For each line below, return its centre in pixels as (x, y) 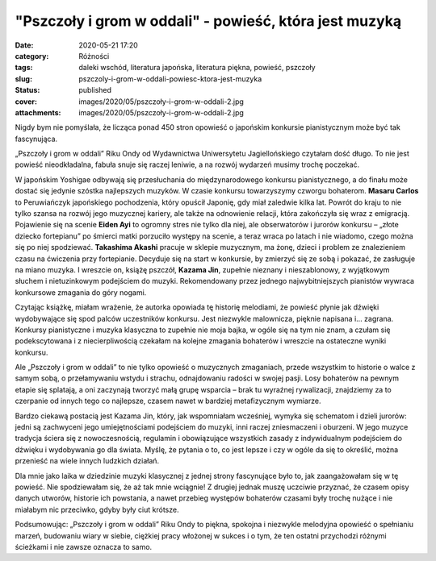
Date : (24, 45)
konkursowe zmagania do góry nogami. (81, 292)
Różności (94, 56)
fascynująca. (36, 139)
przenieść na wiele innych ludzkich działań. (87, 461)
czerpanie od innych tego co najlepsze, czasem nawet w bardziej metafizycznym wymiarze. (168, 401)
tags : (24, 68)
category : (32, 56)
